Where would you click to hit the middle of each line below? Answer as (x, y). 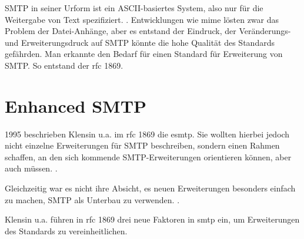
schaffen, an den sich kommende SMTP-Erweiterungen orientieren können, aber (148, 156)
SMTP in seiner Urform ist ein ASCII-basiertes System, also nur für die (134, 8)
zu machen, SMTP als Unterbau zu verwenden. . (92, 199)
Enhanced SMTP (76, 105)
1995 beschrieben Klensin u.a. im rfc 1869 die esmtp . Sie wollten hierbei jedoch (147, 134)
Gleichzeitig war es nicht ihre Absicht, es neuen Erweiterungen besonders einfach (150, 188)
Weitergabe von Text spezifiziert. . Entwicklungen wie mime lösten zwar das (142, 19)
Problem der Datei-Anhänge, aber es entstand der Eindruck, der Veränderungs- (148, 31)
